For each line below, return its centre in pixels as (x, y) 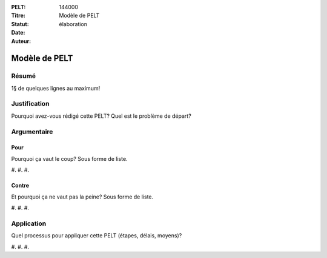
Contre (20, 186)
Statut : (20, 24)
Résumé (24, 76)
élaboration (73, 24)
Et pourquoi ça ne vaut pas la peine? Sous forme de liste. (82, 197)
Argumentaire (32, 132)
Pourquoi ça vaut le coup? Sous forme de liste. (69, 158)
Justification (30, 104)
